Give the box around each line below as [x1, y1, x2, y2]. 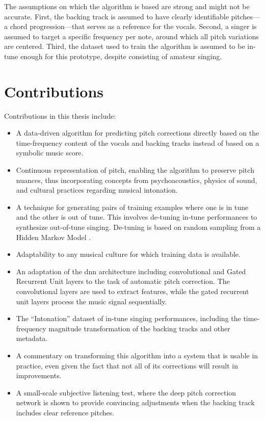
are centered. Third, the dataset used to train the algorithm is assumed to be [4, 41, 245, 51]
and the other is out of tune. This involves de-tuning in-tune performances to [16, 212, 257, 222]
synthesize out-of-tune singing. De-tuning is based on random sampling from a [16, 222, 261, 232]
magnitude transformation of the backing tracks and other [48, 323, 230, 333]
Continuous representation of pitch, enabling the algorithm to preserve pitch [16, 165, 254, 175]
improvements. [16, 370, 62, 381]
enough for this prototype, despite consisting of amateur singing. [20, 50, 222, 61]
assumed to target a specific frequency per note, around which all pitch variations [4, 31, 259, 41]
